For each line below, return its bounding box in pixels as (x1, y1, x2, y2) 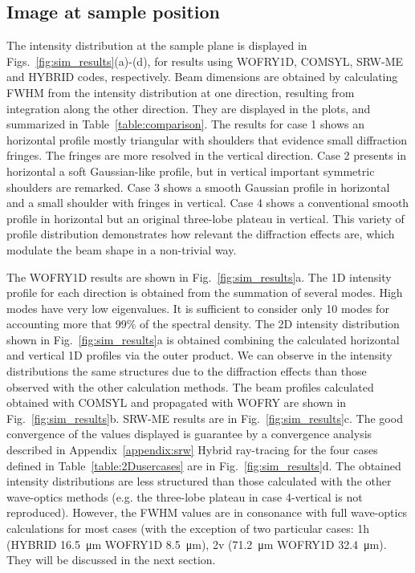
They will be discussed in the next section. (6, 551, 216, 568)
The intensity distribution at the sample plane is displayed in (6, 37, 307, 54)
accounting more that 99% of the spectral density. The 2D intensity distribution (6, 315, 400, 332)
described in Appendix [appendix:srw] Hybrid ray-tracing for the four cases (6, 441, 378, 458)
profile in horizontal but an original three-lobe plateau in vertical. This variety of (6, 209, 405, 226)
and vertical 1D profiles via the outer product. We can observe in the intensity (6, 347, 393, 364)
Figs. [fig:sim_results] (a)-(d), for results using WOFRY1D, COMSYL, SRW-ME (6, 52, 404, 69)
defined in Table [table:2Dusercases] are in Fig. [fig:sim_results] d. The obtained (6, 457, 401, 473)
